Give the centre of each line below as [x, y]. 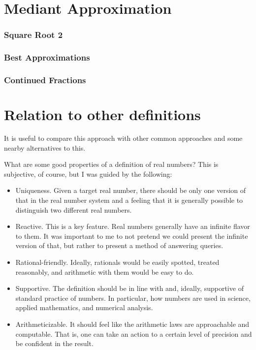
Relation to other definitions [102, 114]
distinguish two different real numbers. [74, 209]
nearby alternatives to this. [45, 147]
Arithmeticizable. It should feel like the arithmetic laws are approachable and [132, 324]
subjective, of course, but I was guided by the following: [88, 174]
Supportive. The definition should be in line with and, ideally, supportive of [129, 288]
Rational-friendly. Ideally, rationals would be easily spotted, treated [117, 262]
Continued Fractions [45, 80]
